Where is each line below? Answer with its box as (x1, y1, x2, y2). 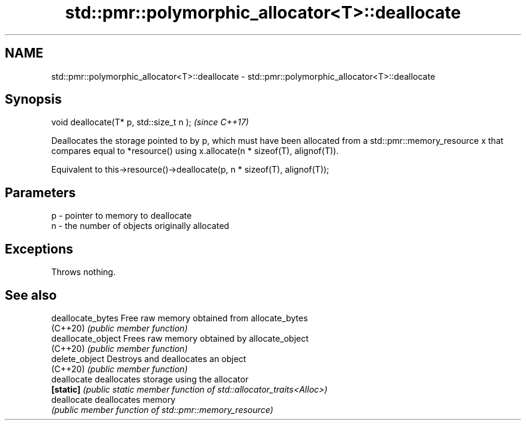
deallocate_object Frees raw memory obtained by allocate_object (51, 333, 309, 343)
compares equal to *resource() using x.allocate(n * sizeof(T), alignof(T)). (51, 146, 339, 156)
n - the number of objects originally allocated (51, 221, 229, 231)
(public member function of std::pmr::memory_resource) (51, 404, 274, 415)
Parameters (5, 185, 76, 200)
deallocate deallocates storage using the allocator (51, 373, 249, 384)
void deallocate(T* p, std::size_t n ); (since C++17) (51, 117, 249, 128)
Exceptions (5, 241, 73, 257)
